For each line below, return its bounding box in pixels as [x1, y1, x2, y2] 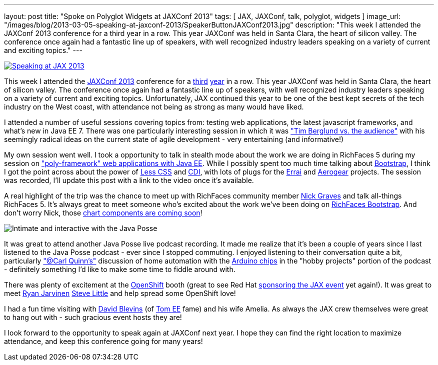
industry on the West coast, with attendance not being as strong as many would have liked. [4, 102, 304, 111]
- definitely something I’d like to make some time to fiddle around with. [4, 265, 235, 273]
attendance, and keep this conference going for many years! [4, 337, 203, 345]
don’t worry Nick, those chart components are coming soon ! [4, 208, 202, 217]
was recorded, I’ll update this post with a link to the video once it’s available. [4, 176, 254, 184]
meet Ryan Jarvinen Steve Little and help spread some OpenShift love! [4, 289, 236, 297]
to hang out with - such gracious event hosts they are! [4, 313, 182, 321]
